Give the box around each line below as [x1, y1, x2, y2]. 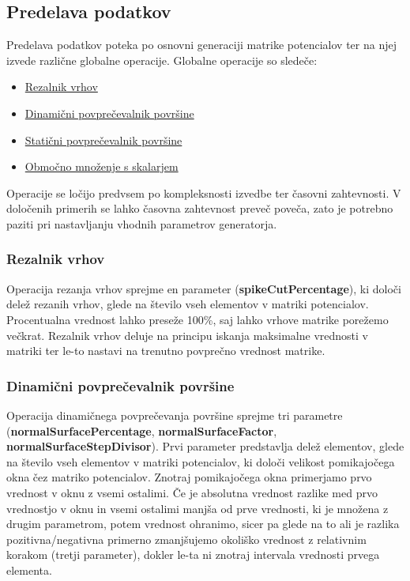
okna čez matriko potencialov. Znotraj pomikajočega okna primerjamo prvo [6, 469, 372, 485]
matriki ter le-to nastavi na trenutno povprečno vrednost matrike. [6, 342, 325, 359]
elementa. [6, 561, 52, 578]
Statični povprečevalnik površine [24, 131, 182, 148]
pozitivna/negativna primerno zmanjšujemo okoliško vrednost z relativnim [6, 530, 367, 547]
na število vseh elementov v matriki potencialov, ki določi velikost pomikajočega [6, 453, 395, 470]
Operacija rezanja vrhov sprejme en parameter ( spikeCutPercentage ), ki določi [6, 280, 401, 296]
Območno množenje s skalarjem [24, 158, 179, 175]
